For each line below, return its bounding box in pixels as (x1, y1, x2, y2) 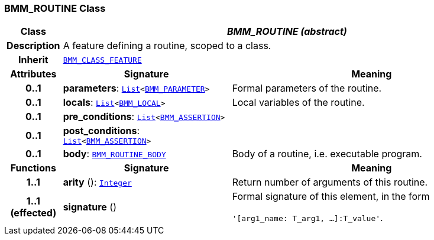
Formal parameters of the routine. (232, 82, 382, 95)
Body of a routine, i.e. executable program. (232, 148, 422, 160)
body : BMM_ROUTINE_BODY (63, 148, 166, 160)
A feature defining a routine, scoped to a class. (63, 40, 271, 52)
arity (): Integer (63, 176, 132, 189)
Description (7, 40, 60, 52)
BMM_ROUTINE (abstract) (226, 25, 347, 38)
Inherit (18, 54, 48, 66)
